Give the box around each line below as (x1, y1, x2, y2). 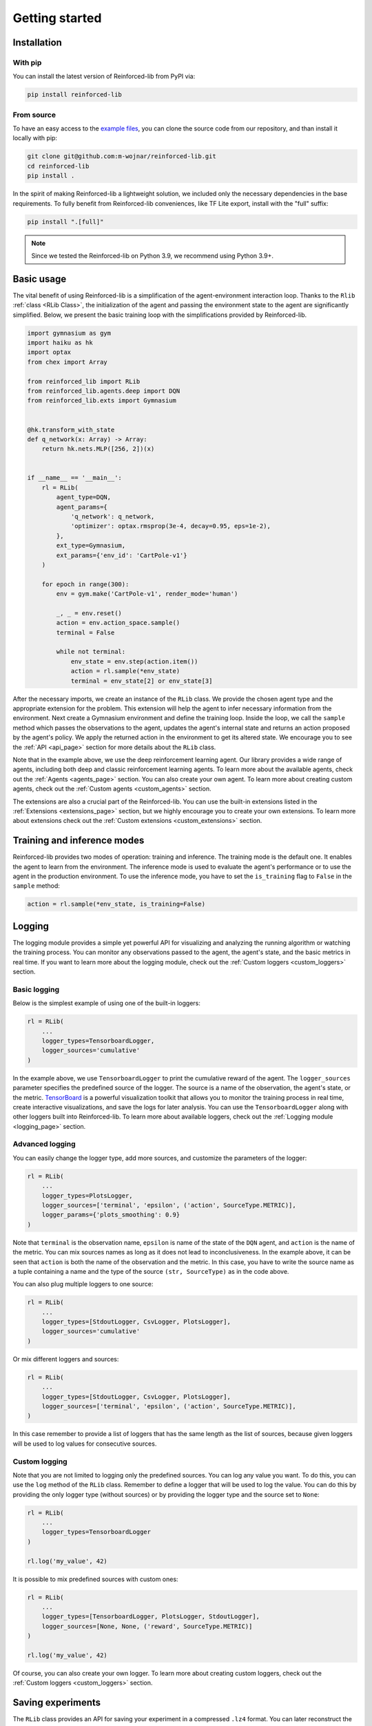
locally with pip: (12, 134, 58, 142)
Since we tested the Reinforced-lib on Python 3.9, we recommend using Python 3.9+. (31, 251, 274, 260)
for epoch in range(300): (41, 580, 130, 588)
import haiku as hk (27, 338, 93, 347)
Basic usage (12, 273, 67, 284)
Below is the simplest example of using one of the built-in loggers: (12, 999, 201, 1007)
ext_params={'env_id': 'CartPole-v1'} (56, 551, 187, 559)
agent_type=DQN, (56, 494, 112, 501)
